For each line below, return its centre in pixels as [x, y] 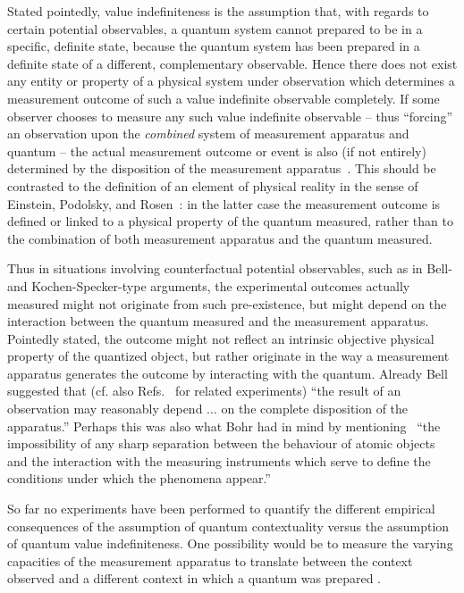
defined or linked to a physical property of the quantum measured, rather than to [230, 221]
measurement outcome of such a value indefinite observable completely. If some [224, 98]
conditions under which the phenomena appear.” [139, 478]
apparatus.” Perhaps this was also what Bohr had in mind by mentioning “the [224, 426]
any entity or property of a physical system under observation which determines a [231, 81]
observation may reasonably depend [105, 409]
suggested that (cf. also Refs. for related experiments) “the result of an [204, 391]
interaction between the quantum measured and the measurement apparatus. [218, 321]
